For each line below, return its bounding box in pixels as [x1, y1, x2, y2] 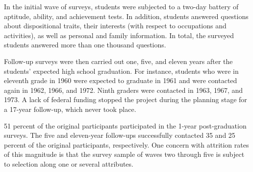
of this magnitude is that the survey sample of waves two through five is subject [4, 149, 245, 159]
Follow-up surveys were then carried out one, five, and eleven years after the [4, 56, 233, 66]
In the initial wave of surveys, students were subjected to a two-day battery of [4, 1, 239, 11]
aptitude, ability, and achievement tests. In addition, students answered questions [4, 11, 249, 21]
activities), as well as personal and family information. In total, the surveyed [4, 30, 234, 40]
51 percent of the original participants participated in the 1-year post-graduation [4, 120, 247, 130]
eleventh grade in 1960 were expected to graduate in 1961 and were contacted [4, 75, 237, 86]
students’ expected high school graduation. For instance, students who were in [4, 65, 239, 76]
